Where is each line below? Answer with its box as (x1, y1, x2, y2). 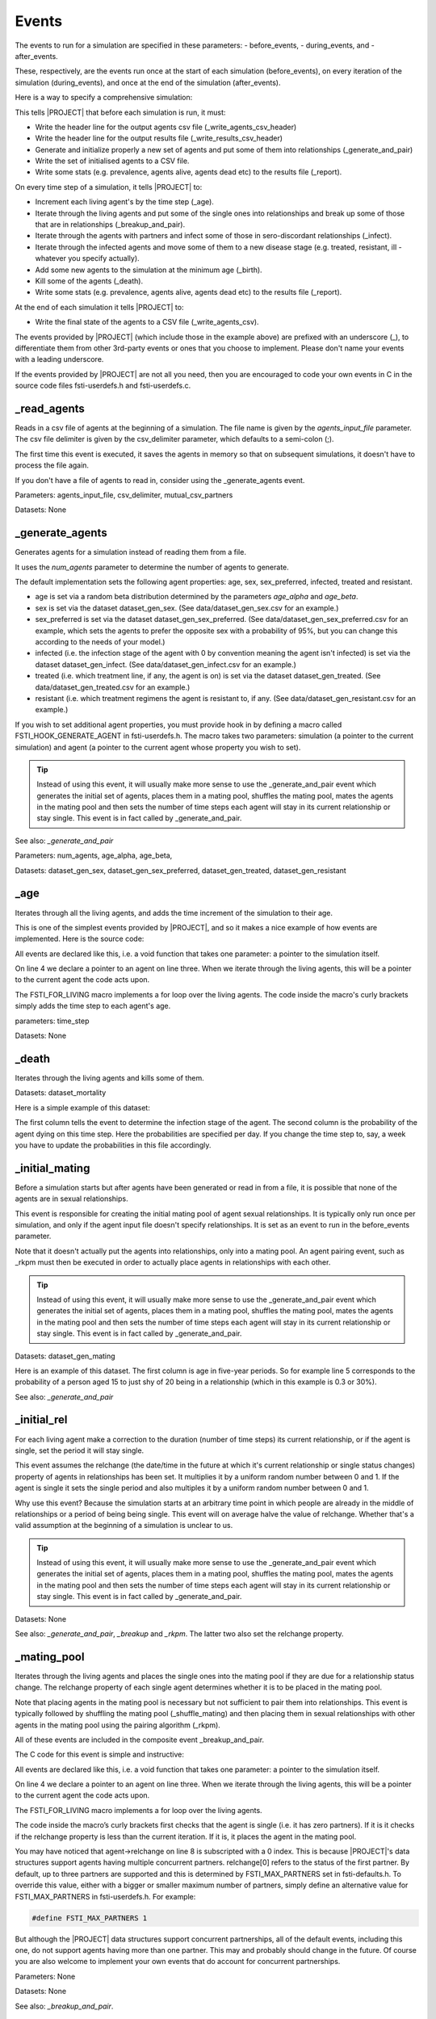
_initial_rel (15, 1413, 68, 1427)
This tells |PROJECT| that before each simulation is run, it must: (15, 107, 226, 117)
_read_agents (15, 401, 85, 415)
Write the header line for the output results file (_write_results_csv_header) (35, 133, 283, 143)
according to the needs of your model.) (35, 636, 166, 646)
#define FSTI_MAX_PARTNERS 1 (31, 1913, 148, 1922)
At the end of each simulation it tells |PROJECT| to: (15, 302, 184, 312)
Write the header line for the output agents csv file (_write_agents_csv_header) (35, 122, 297, 132)
